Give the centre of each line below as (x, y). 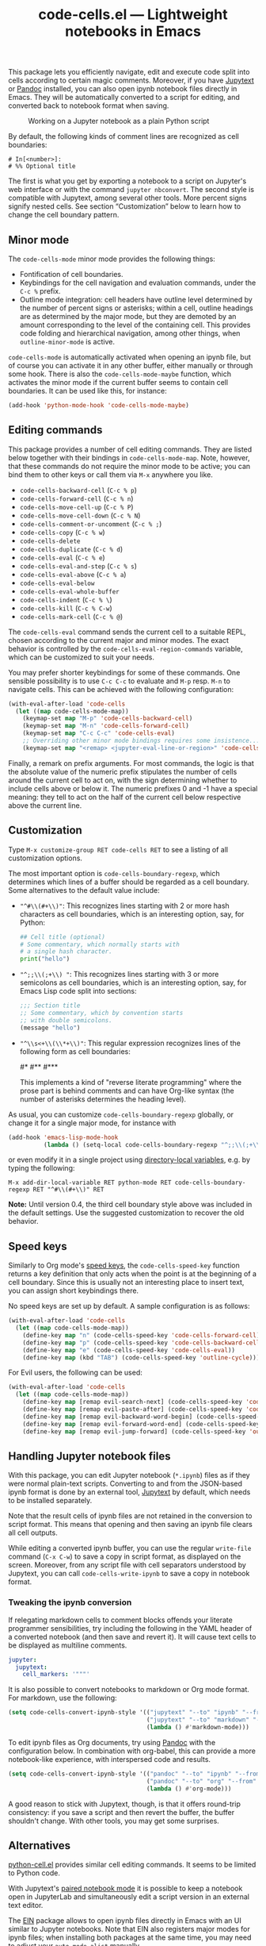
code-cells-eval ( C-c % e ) (62, 557)
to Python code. (34, 1873)
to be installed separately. (50, 1501)
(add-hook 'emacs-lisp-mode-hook (63, 1137)
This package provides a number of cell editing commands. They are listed (130, 449)
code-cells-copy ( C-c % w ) (62, 532)
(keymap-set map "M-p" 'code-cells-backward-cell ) (108, 719)
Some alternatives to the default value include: (84, 890)
